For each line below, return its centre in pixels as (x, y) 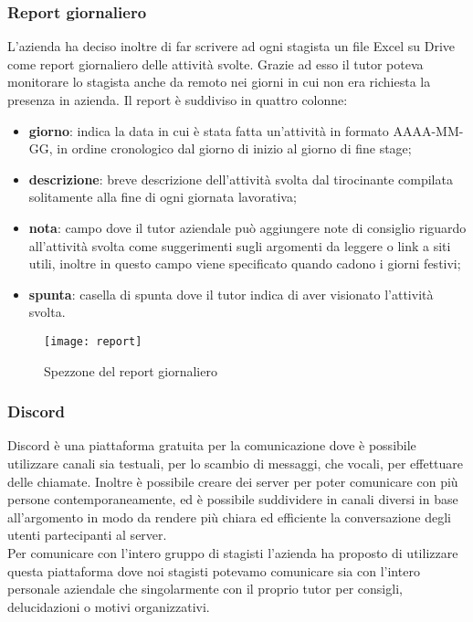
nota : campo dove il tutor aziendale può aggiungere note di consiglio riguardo (247, 227)
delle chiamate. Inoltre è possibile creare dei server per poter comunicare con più (233, 481)
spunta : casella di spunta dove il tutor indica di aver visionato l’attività (231, 294)
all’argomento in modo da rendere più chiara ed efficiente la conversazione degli (229, 517)
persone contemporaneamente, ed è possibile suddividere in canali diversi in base (233, 499)
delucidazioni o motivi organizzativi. (109, 606)
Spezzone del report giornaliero (131, 370)
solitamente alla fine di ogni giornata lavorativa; (163, 197)
